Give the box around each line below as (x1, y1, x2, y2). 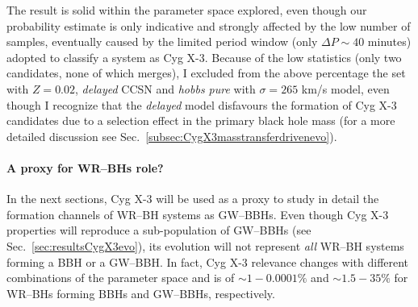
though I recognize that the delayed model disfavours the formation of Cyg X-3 (6, 96, 397, 113)
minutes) (367, 33, 412, 50)
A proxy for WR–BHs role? (6, 159, 164, 176)
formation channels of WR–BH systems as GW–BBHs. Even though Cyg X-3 (6, 205, 389, 222)
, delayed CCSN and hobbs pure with (75, 80, 256, 97)
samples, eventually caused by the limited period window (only (6, 33, 318, 50)
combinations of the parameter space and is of (6, 269, 235, 286)
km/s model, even (301, 80, 390, 97)
